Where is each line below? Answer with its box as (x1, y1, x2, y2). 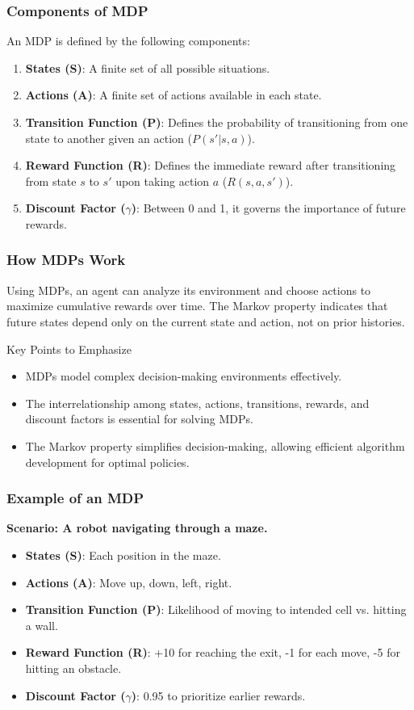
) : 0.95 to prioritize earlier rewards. (131, 687, 306, 704)
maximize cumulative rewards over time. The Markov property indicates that (6, 297, 388, 314)
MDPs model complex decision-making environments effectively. (25, 368, 342, 384)
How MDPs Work (6, 250, 126, 270)
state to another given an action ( (25, 129, 193, 146)
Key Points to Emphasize (6, 340, 132, 357)
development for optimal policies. (25, 453, 190, 470)
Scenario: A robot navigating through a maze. (6, 519, 268, 536)
